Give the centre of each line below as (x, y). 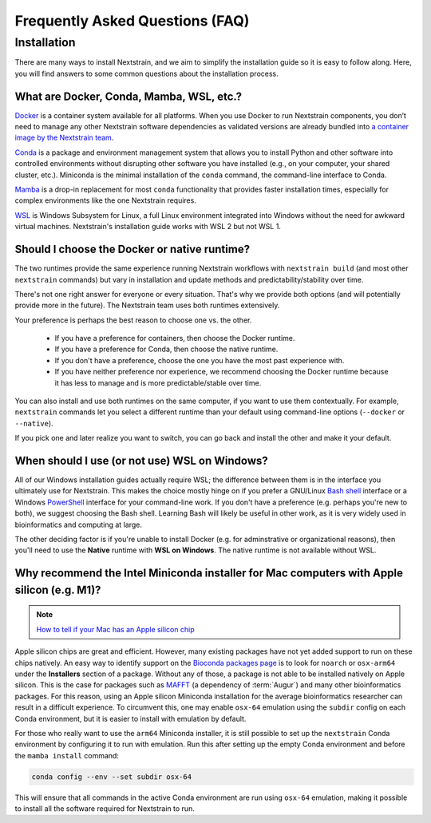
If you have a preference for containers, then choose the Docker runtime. (175, 338)
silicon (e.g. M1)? (58, 590)
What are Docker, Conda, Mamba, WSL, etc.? (129, 96)
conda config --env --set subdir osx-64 (111, 777)
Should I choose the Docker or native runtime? (132, 249)
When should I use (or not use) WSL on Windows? (142, 461)
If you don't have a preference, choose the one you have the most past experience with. (200, 360)
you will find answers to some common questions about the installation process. (146, 73)
